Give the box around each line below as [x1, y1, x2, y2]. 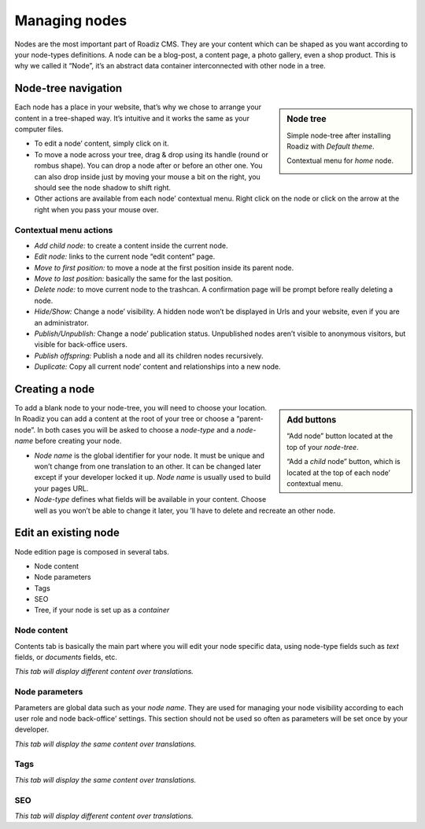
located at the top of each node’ [286, 468, 391, 477]
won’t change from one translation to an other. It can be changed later [34, 462, 261, 471]
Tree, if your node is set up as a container [34, 606, 170, 615]
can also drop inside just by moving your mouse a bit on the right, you [34, 171, 261, 181]
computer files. [14, 124, 64, 134]
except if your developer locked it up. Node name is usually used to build [34, 473, 272, 482]
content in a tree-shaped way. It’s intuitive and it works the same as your [14, 113, 249, 123]
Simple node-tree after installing [286, 131, 391, 140]
